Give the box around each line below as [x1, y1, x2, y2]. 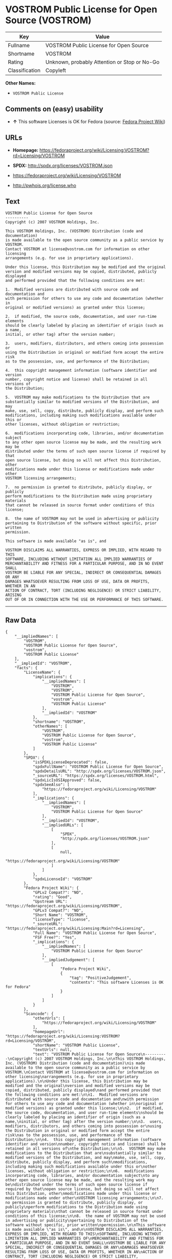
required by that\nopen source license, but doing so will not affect [5, 1187, 159, 1192]
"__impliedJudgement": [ [41, 958, 95, 963]
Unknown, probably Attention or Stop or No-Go [45, 58, 160, 65]
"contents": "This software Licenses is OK [69, 980, 164, 985]
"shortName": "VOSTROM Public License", [32, 1043, 120, 1048]
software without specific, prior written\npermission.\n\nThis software [5, 1223, 166, 1228]
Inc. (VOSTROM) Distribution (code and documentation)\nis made [5, 1061, 145, 1066]
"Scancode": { [24, 1012, 54, 1017]
